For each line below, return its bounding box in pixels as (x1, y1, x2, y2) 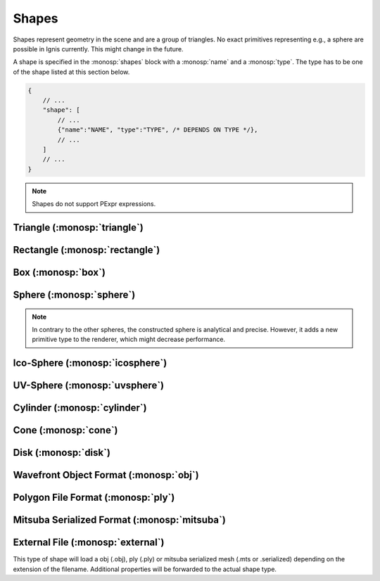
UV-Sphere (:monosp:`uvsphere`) (13, 380, 165, 392)
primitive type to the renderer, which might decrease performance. (32, 335, 225, 344)
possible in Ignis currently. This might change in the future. (13, 44, 184, 53)
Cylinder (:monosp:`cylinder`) (13, 402, 147, 414)
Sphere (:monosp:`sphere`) (13, 289, 136, 301)
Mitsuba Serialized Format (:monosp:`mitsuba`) (13, 514, 227, 526)
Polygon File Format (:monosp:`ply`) (13, 492, 175, 504)
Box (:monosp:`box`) (13, 267, 106, 279)
